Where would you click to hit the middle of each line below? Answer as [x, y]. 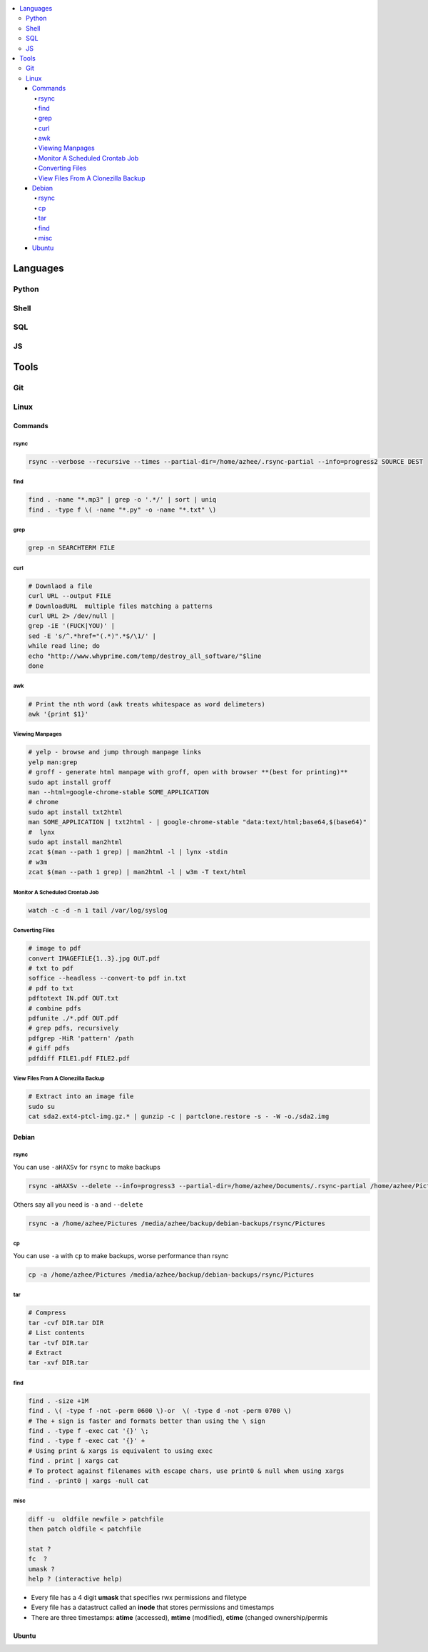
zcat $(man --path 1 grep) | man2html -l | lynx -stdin [128, 852]
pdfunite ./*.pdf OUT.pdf [73, 1018]
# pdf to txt [51, 988]
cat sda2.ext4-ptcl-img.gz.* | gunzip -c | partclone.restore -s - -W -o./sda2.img [179, 1116]
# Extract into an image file [81, 1096]
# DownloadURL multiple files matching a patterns [121, 606]
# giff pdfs [49, 1048]
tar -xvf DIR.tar [58, 1363]
